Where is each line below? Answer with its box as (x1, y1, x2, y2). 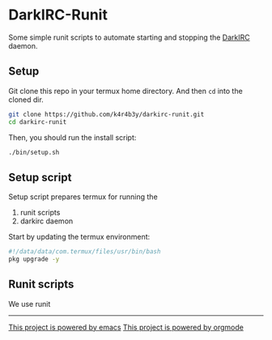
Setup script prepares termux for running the (8, 192, 158, 202)
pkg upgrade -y (8, 255, 60, 264)
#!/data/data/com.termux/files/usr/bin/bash (8, 248, 161, 256)
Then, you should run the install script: (8, 132, 137, 142)
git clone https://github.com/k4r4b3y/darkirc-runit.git (8, 110, 205, 118)
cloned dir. (8, 95, 45, 104)
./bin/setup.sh (8, 148, 60, 156)
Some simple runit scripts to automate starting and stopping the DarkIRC (8, 32, 250, 42)
